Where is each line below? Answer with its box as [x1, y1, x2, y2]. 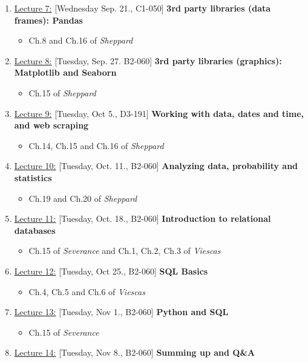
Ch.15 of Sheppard [28, 86, 96, 99]
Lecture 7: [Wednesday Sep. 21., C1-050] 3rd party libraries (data [14, 2, 271, 14]
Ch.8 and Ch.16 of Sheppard [28, 34, 133, 47]
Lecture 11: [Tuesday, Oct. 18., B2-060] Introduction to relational [14, 212, 271, 225]
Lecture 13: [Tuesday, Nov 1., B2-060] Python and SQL [14, 305, 229, 318]
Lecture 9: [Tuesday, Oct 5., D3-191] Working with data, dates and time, [14, 107, 304, 119]
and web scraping [14, 119, 89, 132]
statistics [14, 171, 52, 184]
